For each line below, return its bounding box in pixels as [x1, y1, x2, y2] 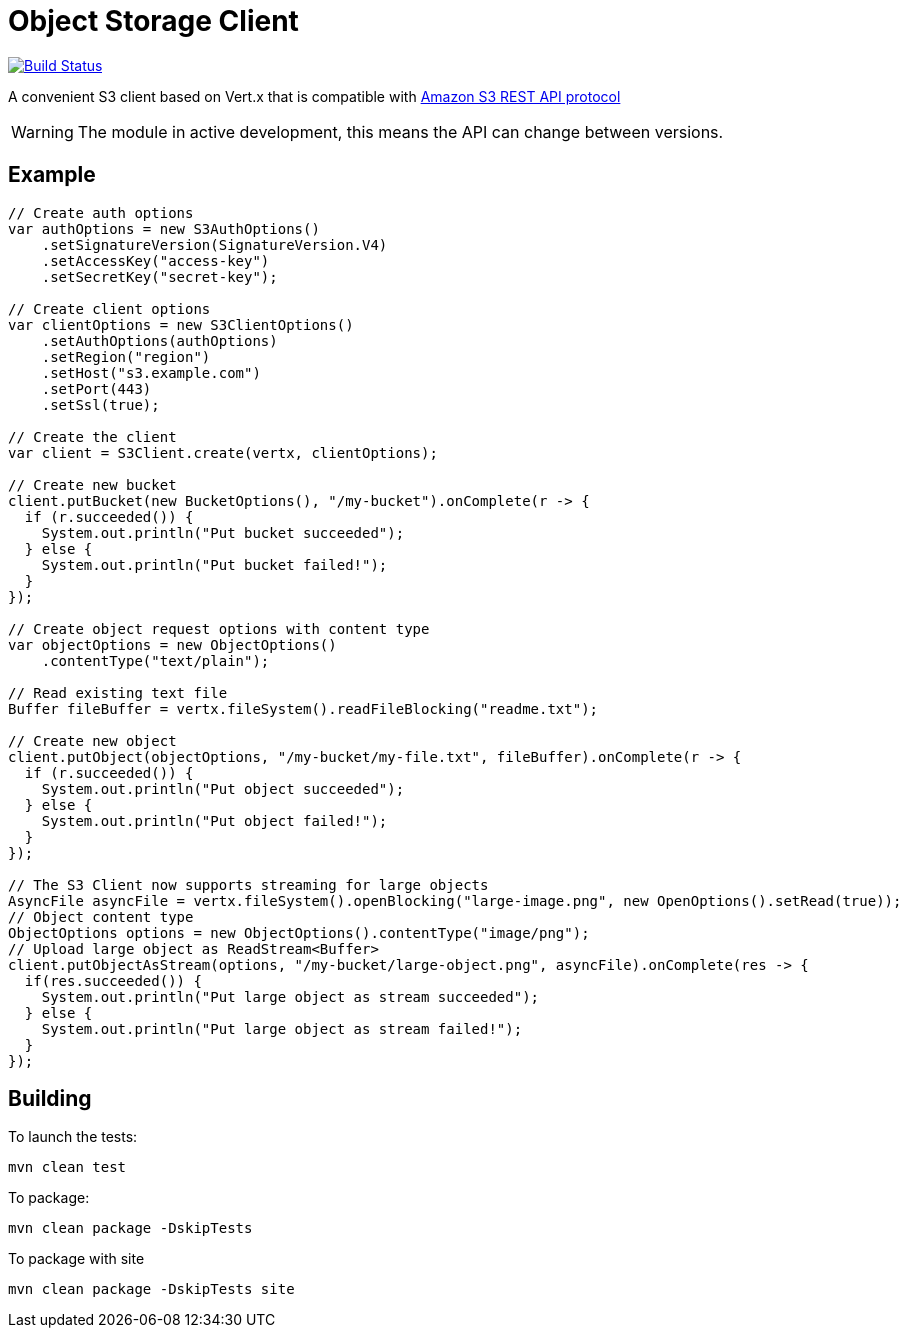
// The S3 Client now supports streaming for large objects [8, 876, 489, 893]
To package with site [8, 1250, 145, 1268]
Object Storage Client [8, 4, 299, 38]
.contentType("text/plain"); [41, 652, 270, 669]
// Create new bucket [8, 476, 177, 493]
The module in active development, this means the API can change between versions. [77, 121, 724, 142]
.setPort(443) [41, 380, 152, 397]
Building [8, 1086, 92, 1112]
